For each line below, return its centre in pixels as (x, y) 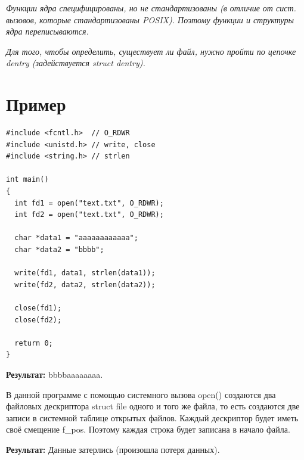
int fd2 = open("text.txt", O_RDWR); (89, 215)
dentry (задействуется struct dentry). (76, 63)
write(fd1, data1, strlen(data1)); (85, 273)
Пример (36, 104)
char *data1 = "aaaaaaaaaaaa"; (76, 238)
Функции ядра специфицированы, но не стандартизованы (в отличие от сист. (151, 8)
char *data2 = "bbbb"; (59, 250)
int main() (27, 180)
